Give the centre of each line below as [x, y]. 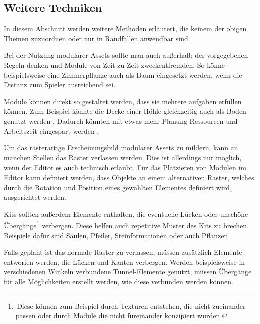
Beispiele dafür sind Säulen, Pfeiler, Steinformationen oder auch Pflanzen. [117, 235]
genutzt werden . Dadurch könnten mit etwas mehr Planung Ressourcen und [121, 121]
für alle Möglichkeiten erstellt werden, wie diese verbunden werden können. [119, 281]
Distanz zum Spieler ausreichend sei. [60, 85]
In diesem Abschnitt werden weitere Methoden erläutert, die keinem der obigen [125, 28]
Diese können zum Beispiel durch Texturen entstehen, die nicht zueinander [131, 306]
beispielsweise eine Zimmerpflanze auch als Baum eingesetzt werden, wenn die [123, 74]
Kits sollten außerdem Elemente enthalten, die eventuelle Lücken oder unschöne [126, 213]
